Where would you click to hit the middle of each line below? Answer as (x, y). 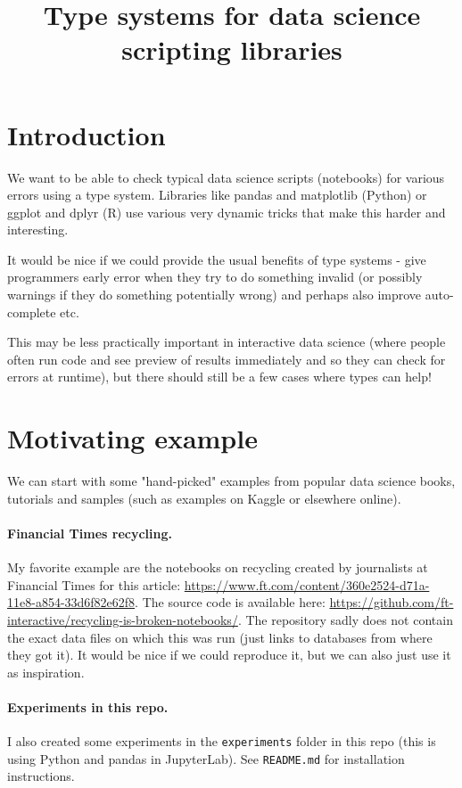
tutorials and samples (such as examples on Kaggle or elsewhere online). (204, 498)
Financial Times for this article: (94, 584)
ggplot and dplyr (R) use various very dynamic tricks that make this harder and (227, 212)
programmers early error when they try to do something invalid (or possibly (215, 277)
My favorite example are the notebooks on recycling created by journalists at (218, 567)
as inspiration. (46, 672)
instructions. (41, 776)
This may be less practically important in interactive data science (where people (227, 342)
